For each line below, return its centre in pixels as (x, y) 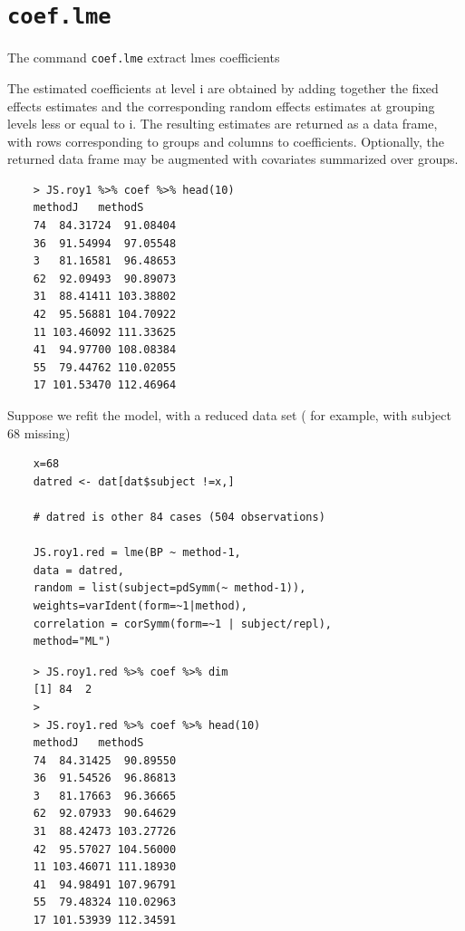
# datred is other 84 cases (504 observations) (179, 517)
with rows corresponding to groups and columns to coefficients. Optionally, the (226, 141)
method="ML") (72, 642)
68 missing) (39, 432)
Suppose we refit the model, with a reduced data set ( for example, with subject (229, 415)
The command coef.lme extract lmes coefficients (144, 58)
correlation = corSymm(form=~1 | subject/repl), (182, 624)
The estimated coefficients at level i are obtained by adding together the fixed (223, 87)
